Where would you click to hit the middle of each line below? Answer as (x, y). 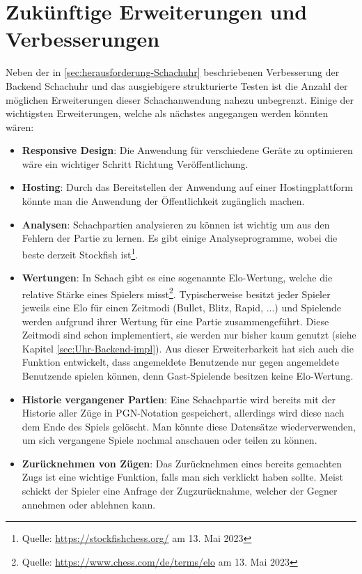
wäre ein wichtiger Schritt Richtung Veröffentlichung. (135, 163)
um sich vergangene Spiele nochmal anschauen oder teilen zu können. (170, 440)
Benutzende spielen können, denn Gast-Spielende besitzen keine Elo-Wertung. (188, 375)
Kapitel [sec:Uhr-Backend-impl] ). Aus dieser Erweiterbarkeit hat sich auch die (188, 348)
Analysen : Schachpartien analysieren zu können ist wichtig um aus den (176, 224)
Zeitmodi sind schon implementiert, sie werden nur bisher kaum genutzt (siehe (189, 335)
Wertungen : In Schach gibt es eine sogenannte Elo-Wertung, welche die (177, 278)
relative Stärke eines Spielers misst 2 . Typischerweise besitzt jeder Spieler (176, 293)
